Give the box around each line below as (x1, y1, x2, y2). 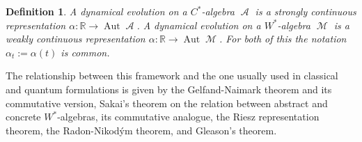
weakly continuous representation (6, 31, 145, 46)
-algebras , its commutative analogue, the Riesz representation (57, 109, 320, 124)
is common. (61, 45, 110, 59)
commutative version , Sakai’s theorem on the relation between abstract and (6, 95, 328, 110)
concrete (6, 109, 41, 124)
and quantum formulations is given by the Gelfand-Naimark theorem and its (6, 81, 332, 96)
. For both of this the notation (219, 31, 347, 46)
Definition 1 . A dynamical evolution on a (6, 4, 187, 18)
